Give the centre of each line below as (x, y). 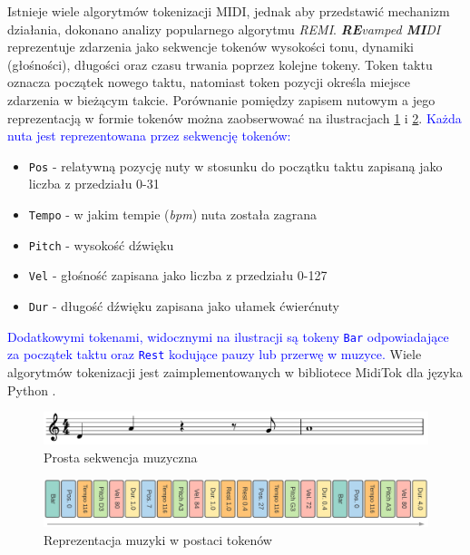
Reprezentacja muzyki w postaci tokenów (158, 539)
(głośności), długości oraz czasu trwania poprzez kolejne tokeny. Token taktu (220, 64)
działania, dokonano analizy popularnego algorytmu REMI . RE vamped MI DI (224, 29)
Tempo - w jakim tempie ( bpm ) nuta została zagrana (173, 214)
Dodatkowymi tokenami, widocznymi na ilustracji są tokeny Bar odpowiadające (228, 336)
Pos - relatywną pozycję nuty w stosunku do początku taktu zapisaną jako (235, 166)
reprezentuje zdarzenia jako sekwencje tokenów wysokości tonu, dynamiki (211, 47)
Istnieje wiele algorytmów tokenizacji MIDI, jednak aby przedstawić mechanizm (229, 11)
